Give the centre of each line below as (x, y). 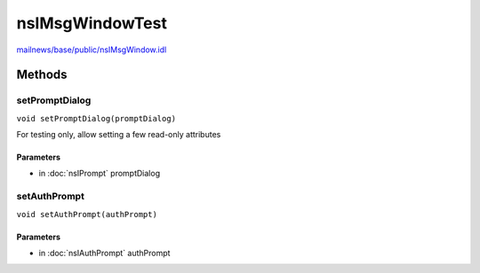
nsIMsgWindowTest (92, 23)
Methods (42, 75)
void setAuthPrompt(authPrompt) (87, 214)
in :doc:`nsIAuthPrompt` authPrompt (104, 253)
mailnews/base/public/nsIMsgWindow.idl (92, 50)
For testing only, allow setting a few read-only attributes (119, 135)
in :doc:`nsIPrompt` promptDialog (99, 174)
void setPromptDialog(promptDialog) (96, 118)
